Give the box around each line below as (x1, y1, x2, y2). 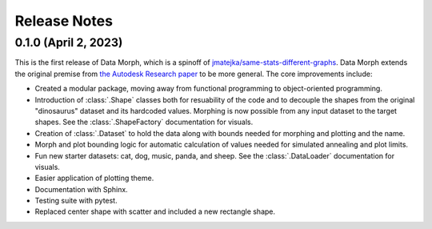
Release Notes (14, 12, 114, 30)
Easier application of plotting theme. (34, 173, 154, 183)
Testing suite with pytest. (34, 196, 118, 206)
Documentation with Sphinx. (34, 184, 128, 194)
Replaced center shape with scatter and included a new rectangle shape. (34, 207, 276, 216)
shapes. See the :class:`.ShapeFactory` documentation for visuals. (34, 117, 254, 127)
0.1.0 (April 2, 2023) (14, 35, 123, 50)
